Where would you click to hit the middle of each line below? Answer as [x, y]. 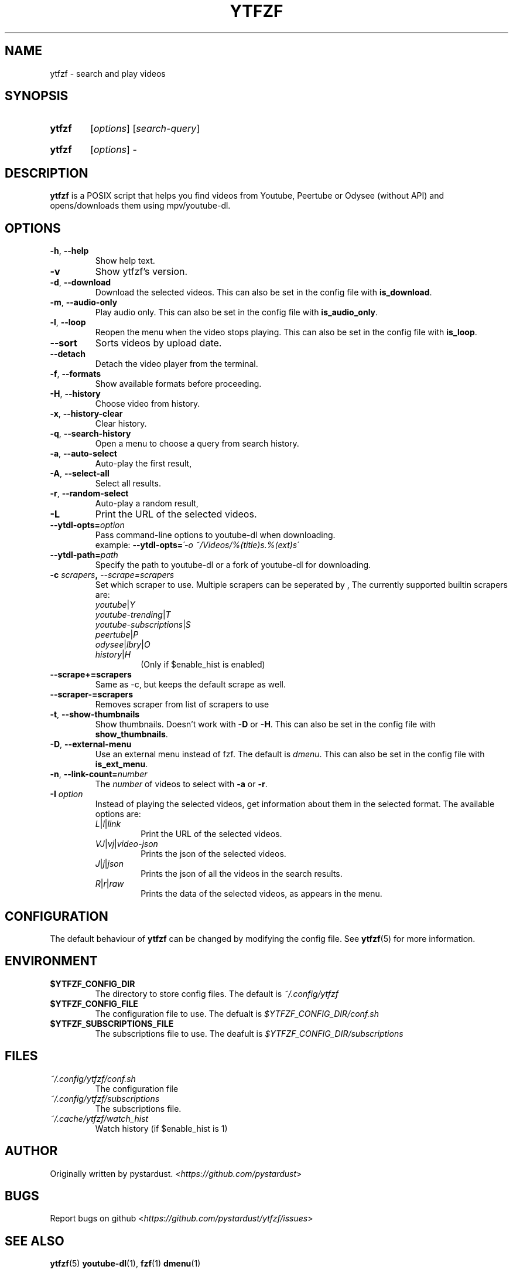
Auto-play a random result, [147, 503]
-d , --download [81, 282]
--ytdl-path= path [84, 555]
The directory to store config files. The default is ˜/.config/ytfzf [217, 993]
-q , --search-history [90, 434]
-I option [66, 794]
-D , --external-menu [91, 744]
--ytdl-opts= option [87, 525]
